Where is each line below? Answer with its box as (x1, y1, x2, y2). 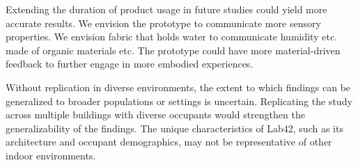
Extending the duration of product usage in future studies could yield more (6, 2, 327, 16)
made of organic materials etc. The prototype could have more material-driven (6, 42, 341, 57)
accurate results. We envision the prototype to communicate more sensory (6, 15, 321, 30)
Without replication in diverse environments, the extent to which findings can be (6, 79, 351, 94)
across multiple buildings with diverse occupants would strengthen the (6, 107, 305, 122)
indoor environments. (6, 148, 96, 162)
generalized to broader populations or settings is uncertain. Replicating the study (6, 93, 352, 108)
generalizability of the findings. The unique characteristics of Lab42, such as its (6, 120, 343, 135)
